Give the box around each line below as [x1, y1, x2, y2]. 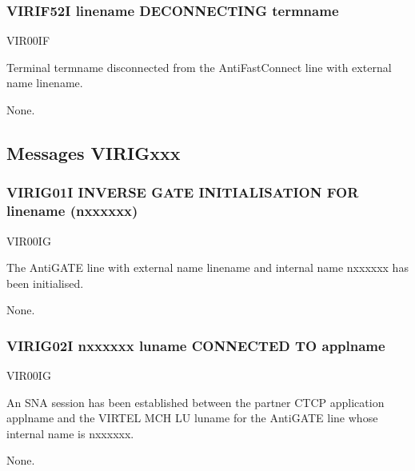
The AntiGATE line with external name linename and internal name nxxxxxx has [6, 259, 409, 276]
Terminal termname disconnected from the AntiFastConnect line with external [6, 58, 392, 75]
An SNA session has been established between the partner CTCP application [6, 393, 385, 410]
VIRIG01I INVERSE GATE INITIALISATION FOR [6, 182, 359, 202]
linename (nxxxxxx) [6, 201, 138, 221]
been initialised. [6, 274, 84, 291]
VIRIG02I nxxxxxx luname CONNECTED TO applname [6, 335, 385, 355]
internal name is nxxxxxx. [6, 425, 134, 441]
